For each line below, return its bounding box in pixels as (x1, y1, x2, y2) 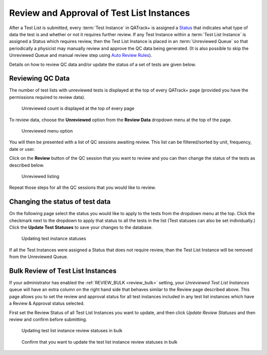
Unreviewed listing (21, 173, 59, 179)
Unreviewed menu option (21, 128, 73, 133)
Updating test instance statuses (21, 235, 87, 242)
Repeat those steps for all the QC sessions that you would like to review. (9, 184, 156, 190)
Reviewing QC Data (9, 74, 70, 83)
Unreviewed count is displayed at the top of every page (21, 105, 134, 111)
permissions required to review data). (9, 94, 86, 100)
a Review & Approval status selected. (9, 301, 85, 307)
